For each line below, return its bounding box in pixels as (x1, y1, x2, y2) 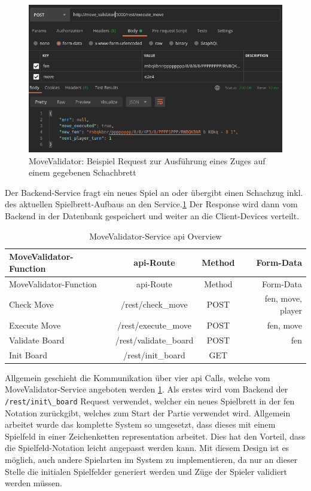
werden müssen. (5, 477, 62, 489)
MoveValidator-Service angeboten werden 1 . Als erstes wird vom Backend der (5, 383, 288, 395)
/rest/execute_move (117, 318, 192, 331)
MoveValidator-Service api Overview (89, 229, 222, 242)
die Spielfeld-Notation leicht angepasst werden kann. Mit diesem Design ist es (5, 441, 289, 454)
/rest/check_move (121, 298, 188, 311)
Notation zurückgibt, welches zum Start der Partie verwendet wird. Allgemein (5, 406, 291, 419)
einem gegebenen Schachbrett (29, 166, 136, 179)
